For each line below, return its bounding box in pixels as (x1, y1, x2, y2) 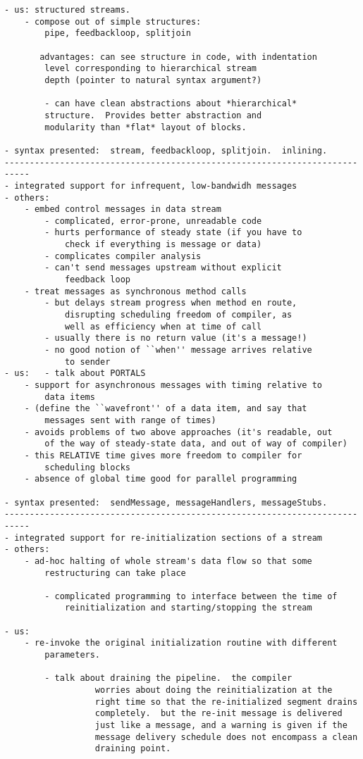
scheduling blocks (44, 462, 130, 472)
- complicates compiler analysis (44, 251, 202, 261)
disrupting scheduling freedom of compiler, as (64, 310, 293, 320)
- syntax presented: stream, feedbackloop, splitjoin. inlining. (4, 145, 328, 156)
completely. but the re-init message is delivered (94, 708, 343, 719)
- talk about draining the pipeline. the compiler (44, 673, 293, 684)
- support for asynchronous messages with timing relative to (24, 380, 323, 390)
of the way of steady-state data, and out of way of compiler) (44, 439, 347, 449)
